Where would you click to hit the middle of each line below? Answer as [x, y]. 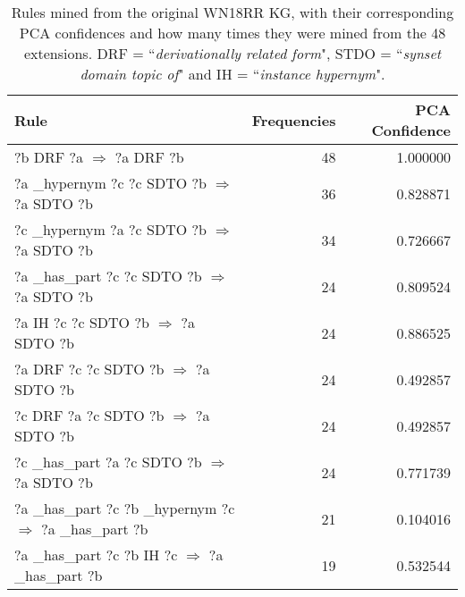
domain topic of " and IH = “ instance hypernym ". [232, 74]
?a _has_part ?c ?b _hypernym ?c [125, 508]
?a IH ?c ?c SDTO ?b [82, 322]
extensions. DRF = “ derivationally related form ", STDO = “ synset [232, 53]
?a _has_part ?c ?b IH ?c [96, 555]
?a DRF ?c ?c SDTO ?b [89, 369]
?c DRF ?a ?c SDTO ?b [89, 415]
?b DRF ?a [49, 157]
